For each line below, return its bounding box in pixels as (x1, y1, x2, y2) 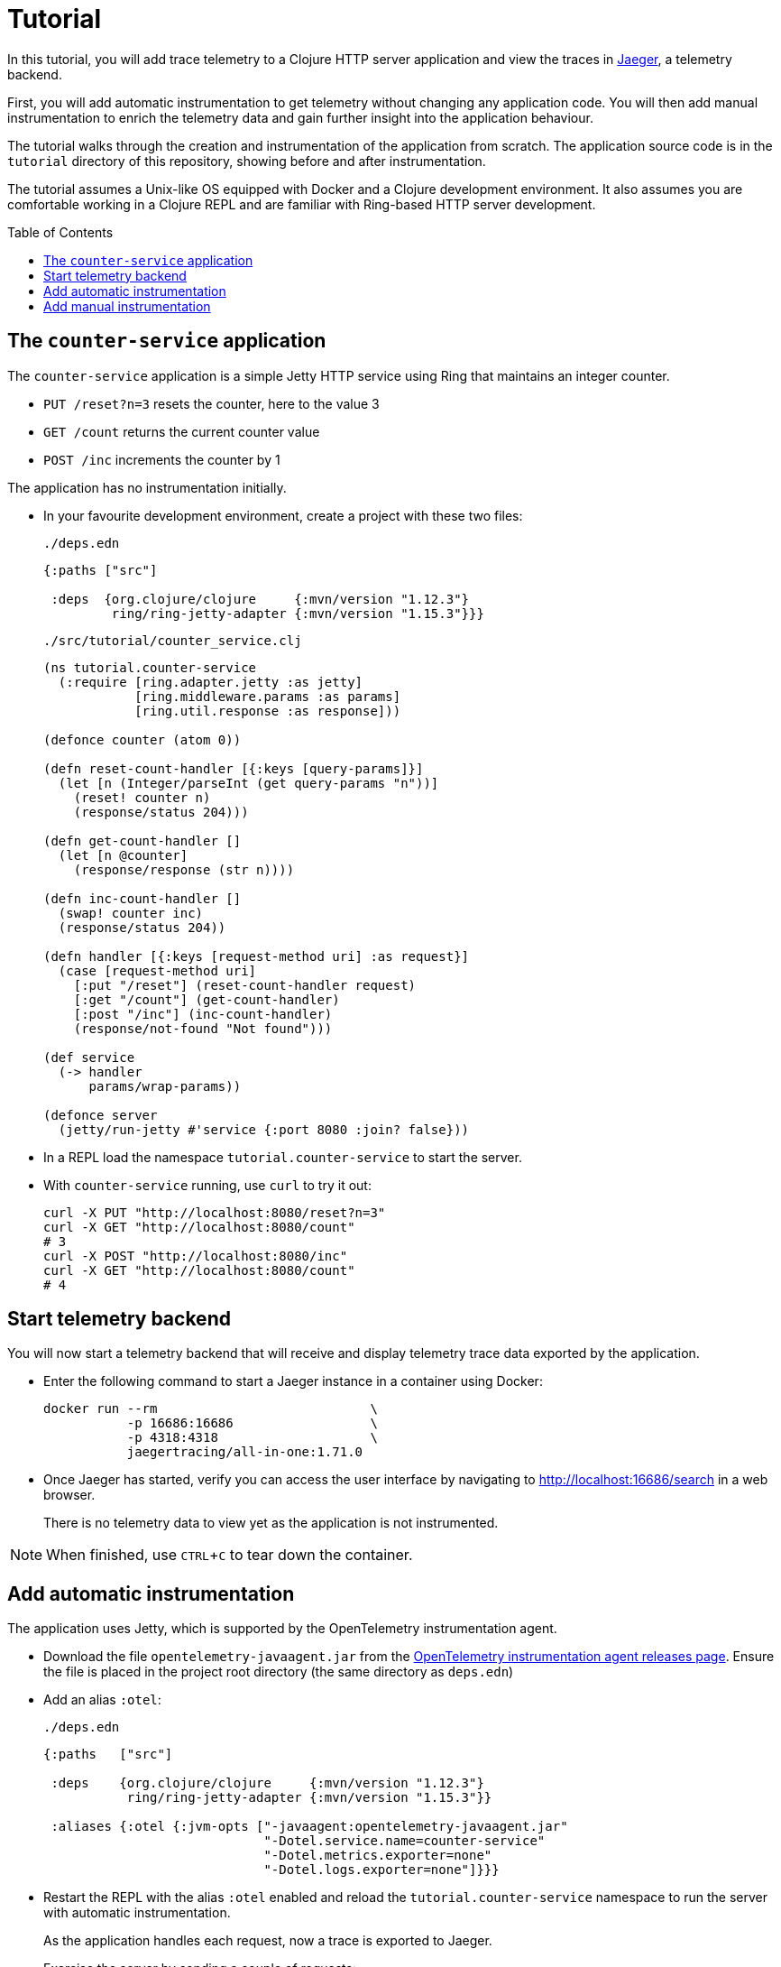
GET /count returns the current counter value (43, 423, 320, 439)
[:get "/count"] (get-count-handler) (73, 992, 340, 1007)
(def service (43, 1049, 135, 1065)
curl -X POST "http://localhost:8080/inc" (43, 1248, 348, 1263)
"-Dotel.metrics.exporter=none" (263, 1848, 492, 1863)
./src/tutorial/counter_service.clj (43, 633, 302, 648)
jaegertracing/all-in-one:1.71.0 (126, 1445, 363, 1460)
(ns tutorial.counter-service (43, 660, 257, 675)
